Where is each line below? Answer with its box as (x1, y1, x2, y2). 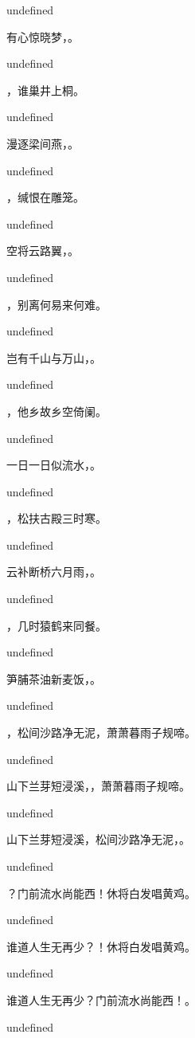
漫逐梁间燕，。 (6, 135, 79, 151)
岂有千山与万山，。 (6, 349, 101, 366)
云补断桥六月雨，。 (6, 563, 101, 580)
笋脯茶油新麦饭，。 (6, 670, 101, 687)
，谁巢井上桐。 (6, 81, 84, 98)
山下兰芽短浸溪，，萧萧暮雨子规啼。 (6, 778, 190, 794)
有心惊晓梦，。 (6, 28, 79, 45)
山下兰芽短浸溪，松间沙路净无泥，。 (6, 831, 190, 848)
